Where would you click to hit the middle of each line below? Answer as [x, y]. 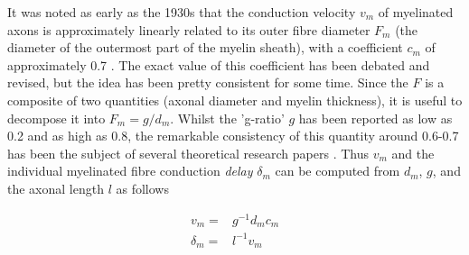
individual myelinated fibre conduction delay [130, 171]
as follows [142, 188]
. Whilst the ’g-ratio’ [227, 118]
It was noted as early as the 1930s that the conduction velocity [182, 12]
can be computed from [338, 171]
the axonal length [56, 188]
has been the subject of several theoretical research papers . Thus [188, 153]
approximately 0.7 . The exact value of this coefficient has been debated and [219, 64]
